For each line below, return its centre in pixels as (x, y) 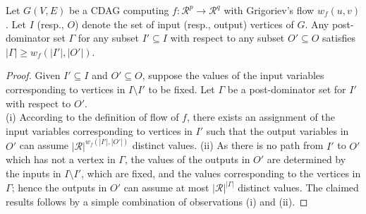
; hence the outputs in (59, 187)
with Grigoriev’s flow (269, 10)
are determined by (306, 159)
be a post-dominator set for (287, 89)
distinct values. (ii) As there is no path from (228, 145)
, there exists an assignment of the (261, 117)
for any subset (108, 38)
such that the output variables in (277, 130)
